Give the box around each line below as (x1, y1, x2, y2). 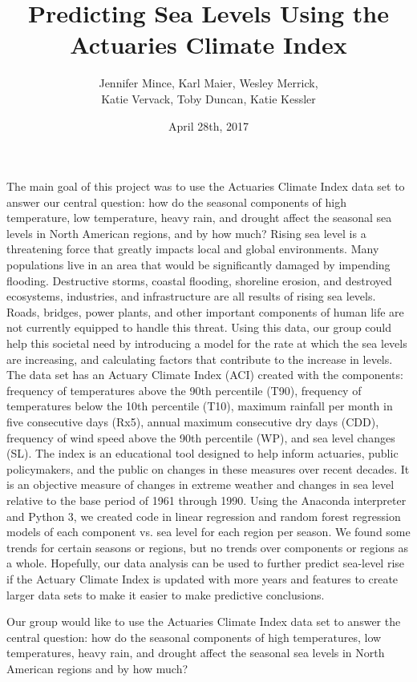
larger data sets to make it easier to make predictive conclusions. (6, 586, 325, 603)
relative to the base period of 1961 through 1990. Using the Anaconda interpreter (6, 491, 407, 508)
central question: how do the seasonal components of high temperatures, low (6, 628, 382, 645)
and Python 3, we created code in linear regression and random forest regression (6, 507, 401, 524)
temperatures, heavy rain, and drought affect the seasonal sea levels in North (6, 644, 385, 661)
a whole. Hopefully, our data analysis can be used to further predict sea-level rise (6, 555, 405, 571)
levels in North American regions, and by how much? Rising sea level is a (6, 224, 366, 241)
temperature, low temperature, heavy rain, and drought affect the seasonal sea (6, 209, 392, 226)
